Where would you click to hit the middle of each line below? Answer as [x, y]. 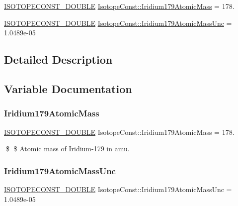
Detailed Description [58, 59]
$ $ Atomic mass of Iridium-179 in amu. [68, 149]
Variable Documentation [68, 88]
